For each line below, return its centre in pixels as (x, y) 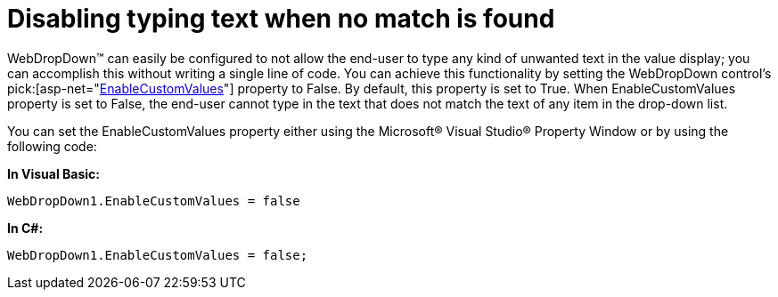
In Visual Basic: (53, 173)
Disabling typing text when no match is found (281, 19)
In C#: (25, 228)
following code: (52, 146)
